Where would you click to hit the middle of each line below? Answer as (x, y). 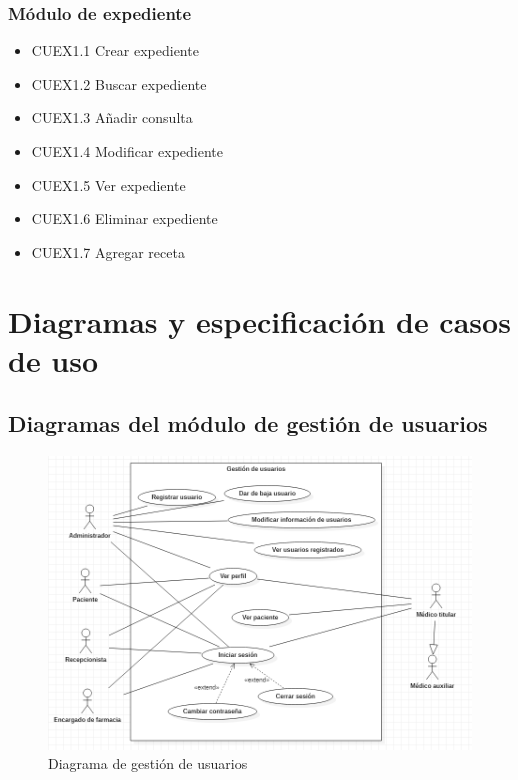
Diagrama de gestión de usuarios (148, 763)
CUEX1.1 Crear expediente (115, 50)
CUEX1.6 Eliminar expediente (124, 218)
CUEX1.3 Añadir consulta (112, 117)
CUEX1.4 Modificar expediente (127, 151)
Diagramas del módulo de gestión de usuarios (248, 423)
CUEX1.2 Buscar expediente (119, 83)
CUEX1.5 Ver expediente (108, 184)
